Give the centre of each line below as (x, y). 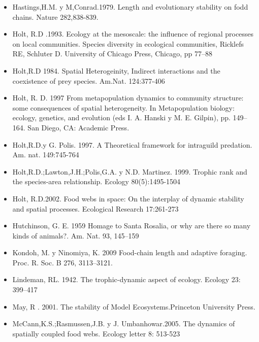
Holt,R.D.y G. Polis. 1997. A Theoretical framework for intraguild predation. (132, 144)
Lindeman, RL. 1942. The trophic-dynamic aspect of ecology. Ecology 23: (126, 279)
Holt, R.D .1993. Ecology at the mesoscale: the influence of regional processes (133, 34)
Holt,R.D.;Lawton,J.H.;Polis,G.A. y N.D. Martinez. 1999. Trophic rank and (130, 171)
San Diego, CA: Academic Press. (78, 127)
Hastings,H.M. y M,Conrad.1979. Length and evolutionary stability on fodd (130, 7)
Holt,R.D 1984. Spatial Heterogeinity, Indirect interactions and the (116, 70)
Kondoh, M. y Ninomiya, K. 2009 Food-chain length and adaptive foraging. (130, 252)
